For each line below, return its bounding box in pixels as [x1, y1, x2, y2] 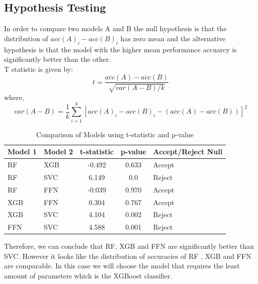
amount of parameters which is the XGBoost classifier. [4, 270, 173, 281]
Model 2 [44, 146, 73, 157]
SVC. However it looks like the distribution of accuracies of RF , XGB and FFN [4, 250, 251, 261]
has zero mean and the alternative [120, 33, 226, 43]
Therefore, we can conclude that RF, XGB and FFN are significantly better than [4, 241, 254, 251]
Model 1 [8, 146, 37, 157]
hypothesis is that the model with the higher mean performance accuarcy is [4, 44, 237, 54]
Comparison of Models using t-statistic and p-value [36, 129, 194, 139]
